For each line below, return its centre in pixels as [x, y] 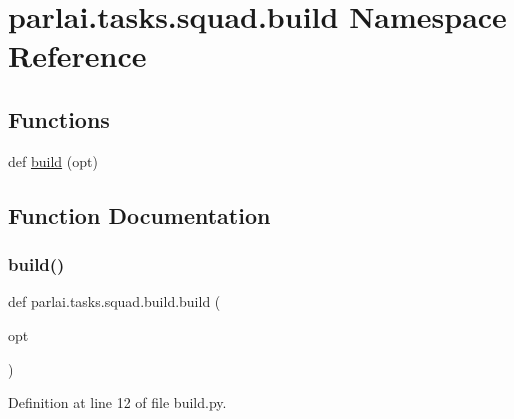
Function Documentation [139, 214]
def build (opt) [53, 160]
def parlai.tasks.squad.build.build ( [114, 301]
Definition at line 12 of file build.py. [117, 402]
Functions [59, 118]
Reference [77, 55]
